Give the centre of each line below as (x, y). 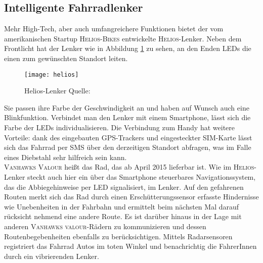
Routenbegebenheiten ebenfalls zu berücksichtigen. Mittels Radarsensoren (118, 236)
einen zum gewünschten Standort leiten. (66, 58)
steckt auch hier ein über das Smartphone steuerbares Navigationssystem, (142, 176)
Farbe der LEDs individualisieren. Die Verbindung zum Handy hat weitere (119, 127)
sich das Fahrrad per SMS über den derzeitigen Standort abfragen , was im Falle (128, 147)
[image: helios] (52, 74)
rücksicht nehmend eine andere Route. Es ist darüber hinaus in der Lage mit (123, 216)
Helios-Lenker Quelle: (57, 91)
